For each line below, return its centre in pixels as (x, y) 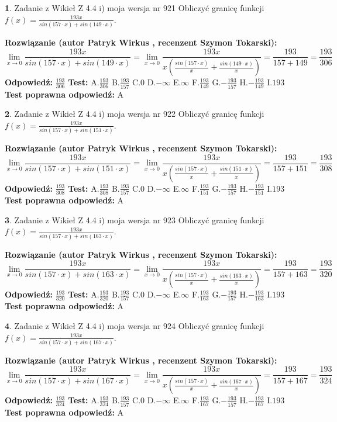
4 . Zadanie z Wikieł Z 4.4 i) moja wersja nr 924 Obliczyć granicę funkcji (135, 325)
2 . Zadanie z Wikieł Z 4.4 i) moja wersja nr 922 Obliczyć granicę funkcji (135, 114)
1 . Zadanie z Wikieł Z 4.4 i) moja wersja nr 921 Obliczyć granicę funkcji (135, 8)
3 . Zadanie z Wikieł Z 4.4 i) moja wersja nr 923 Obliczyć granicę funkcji (135, 219)
